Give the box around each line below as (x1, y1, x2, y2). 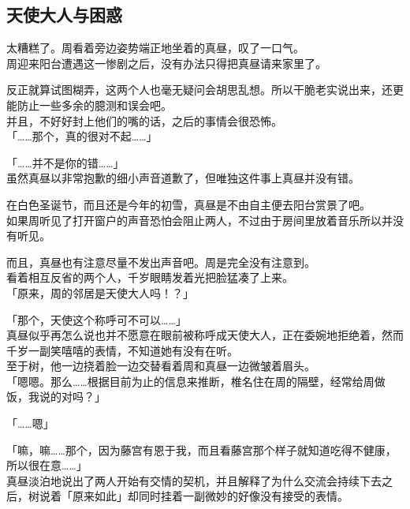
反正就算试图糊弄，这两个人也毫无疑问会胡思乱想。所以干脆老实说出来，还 (6, 81, 393, 98)
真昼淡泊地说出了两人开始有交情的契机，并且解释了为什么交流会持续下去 (6, 472, 382, 488)
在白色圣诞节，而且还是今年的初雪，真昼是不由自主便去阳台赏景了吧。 (6, 196, 371, 212)
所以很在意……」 (6, 457, 88, 473)
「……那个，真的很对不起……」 (6, 128, 158, 144)
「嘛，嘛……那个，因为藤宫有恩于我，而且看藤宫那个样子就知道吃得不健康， (6, 441, 397, 458)
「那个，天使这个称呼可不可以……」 (6, 311, 187, 327)
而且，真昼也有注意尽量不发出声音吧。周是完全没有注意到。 (6, 253, 315, 270)
